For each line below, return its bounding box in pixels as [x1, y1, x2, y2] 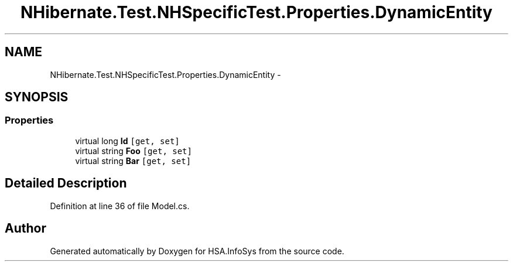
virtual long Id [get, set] [75, 135, 180, 146]
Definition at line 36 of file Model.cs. [50, 200, 190, 211]
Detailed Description [5, 176, 127, 191]
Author [5, 221, 46, 236]
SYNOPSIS [5, 90, 69, 105]
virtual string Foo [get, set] [75, 145, 192, 156]
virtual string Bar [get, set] [75, 155, 191, 166]
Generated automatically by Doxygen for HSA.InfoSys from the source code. [50, 245, 344, 256]
